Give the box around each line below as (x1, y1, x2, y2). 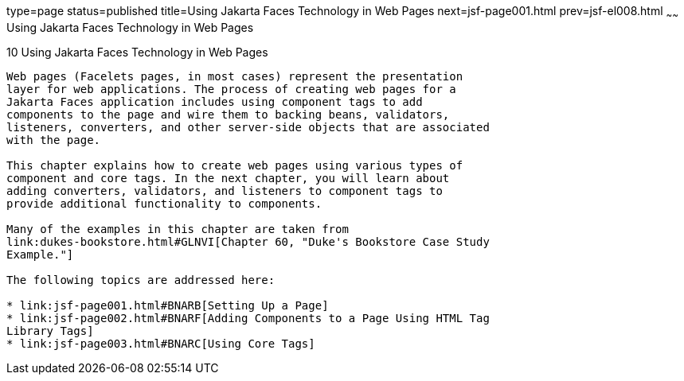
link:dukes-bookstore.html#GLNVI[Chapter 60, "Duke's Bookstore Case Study (6, 235, 490, 248)
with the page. (6, 133, 101, 146)
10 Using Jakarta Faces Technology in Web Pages (6, 45, 268, 59)
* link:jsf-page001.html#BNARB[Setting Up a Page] (6, 298, 329, 312)
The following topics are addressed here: (6, 273, 276, 286)
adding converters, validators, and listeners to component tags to (6, 184, 443, 197)
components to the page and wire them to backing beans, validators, (6, 107, 450, 121)
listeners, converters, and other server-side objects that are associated (6, 120, 490, 134)
